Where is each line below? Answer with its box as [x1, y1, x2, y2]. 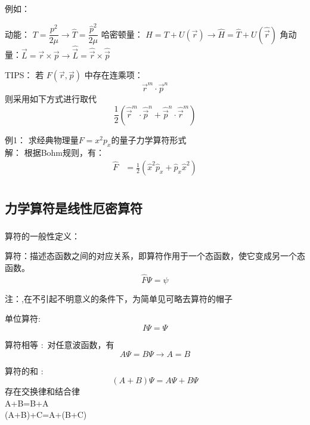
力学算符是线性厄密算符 [5, 198, 142, 217]
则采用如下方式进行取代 [5, 93, 97, 105]
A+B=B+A [5, 396, 49, 409]
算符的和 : [5, 364, 44, 377]
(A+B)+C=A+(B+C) [5, 408, 87, 421]
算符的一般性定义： [5, 229, 80, 242]
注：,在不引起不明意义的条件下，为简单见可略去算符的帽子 [5, 292, 232, 304]
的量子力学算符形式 [111, 133, 187, 146]
